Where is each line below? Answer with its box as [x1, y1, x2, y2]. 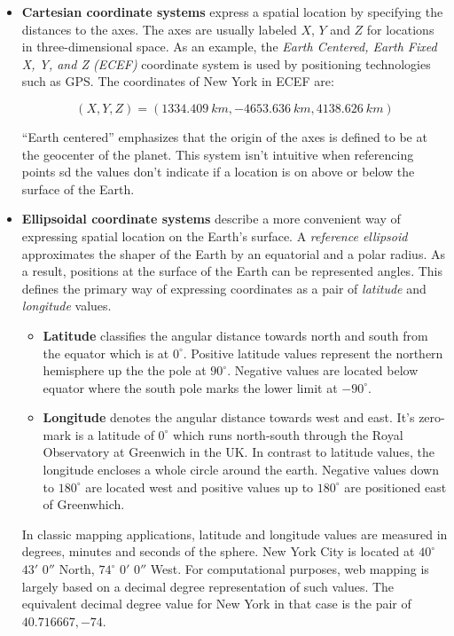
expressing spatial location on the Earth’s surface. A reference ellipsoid [21, 226, 408, 245]
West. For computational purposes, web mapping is [150, 560, 429, 578]
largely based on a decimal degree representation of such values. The [21, 577, 395, 595]
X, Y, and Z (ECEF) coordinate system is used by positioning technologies [21, 54, 431, 73]
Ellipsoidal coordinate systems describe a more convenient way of [21, 209, 401, 228]
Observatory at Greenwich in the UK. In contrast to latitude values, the [43, 443, 435, 461]
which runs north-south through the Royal [173, 425, 403, 444]
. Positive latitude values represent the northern [183, 343, 443, 362]
